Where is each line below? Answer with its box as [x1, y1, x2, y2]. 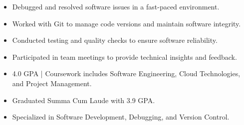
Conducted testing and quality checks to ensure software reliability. [12, 35, 218, 45]
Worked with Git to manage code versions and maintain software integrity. [12, 18, 241, 28]
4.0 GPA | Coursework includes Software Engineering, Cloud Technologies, [12, 68, 241, 79]
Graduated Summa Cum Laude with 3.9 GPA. [12, 95, 155, 105]
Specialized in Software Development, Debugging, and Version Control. [12, 112, 230, 122]
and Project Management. [12, 78, 92, 88]
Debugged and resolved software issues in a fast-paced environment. [12, 1, 220, 11]
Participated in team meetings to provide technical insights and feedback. [12, 51, 237, 62]
